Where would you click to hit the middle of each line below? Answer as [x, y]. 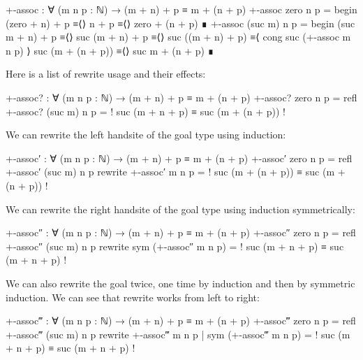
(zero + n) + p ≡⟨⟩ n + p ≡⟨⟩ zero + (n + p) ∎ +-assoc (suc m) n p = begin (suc [180, 23]
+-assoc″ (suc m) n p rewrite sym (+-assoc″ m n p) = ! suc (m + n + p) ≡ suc [175, 246]
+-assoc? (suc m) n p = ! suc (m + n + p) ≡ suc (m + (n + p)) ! [146, 111]
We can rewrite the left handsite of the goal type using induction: [146, 135]
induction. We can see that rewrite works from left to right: [133, 297]
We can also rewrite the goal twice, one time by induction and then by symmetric [180, 283]
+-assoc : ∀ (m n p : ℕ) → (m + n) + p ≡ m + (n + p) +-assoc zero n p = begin [181, 9]
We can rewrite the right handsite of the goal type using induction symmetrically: [180, 209]
